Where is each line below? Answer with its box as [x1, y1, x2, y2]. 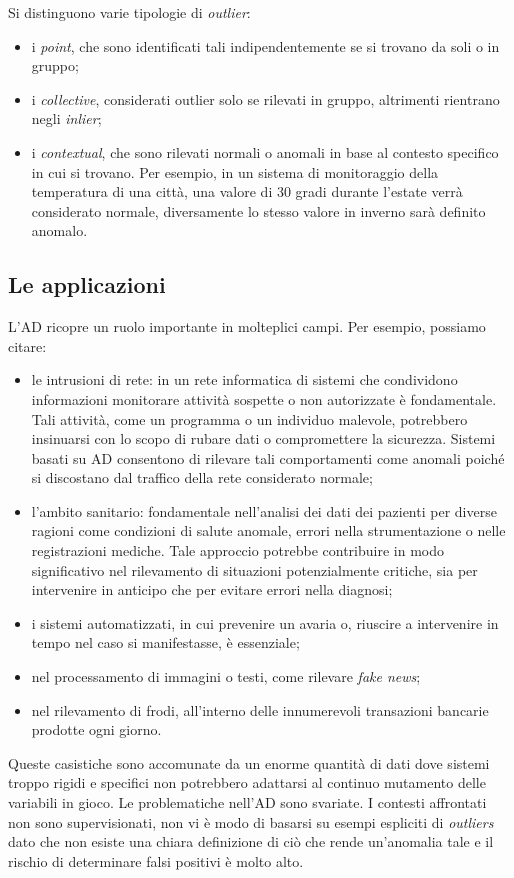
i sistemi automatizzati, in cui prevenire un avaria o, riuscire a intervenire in [31, 612, 499, 633]
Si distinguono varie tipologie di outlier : [8, 2, 251, 22]
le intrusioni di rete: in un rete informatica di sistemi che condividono [31, 369, 458, 390]
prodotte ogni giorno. [31, 719, 162, 740]
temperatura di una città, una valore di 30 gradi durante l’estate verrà [31, 181, 463, 202]
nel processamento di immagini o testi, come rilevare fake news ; [31, 666, 421, 687]
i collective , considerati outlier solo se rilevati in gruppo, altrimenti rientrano [31, 88, 500, 109]
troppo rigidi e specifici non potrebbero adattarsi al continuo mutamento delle [8, 772, 486, 793]
